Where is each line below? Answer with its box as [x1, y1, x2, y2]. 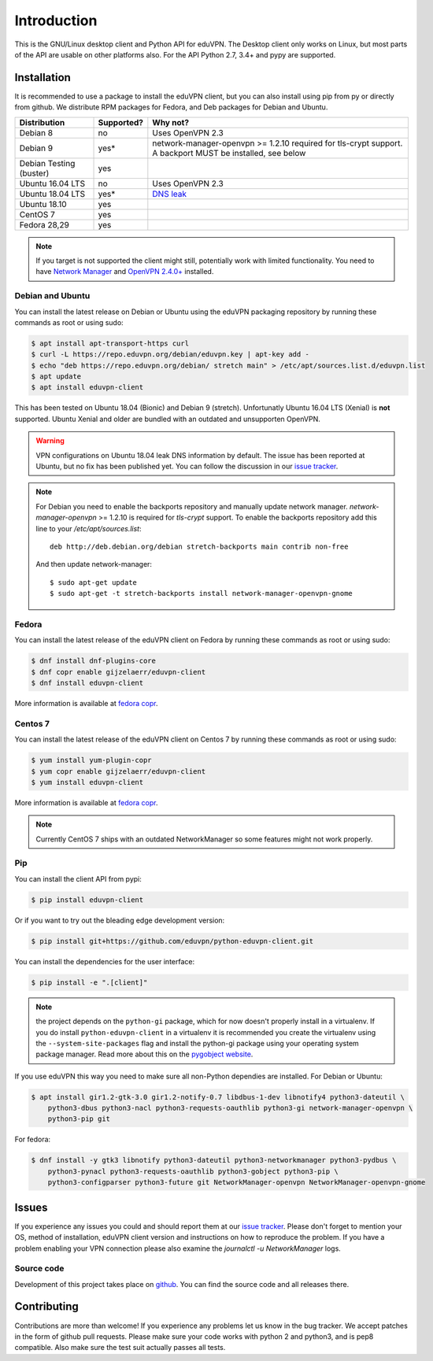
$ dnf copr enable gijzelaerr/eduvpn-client [31, 668, 206, 676]
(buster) [19, 168, 50, 179]
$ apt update [31, 372, 82, 381]
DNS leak [152, 188, 187, 199]
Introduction [14, 12, 98, 29]
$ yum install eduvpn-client [31, 778, 144, 786]
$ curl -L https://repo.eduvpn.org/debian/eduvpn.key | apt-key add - [31, 350, 310, 359]
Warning [35, 436, 65, 446]
